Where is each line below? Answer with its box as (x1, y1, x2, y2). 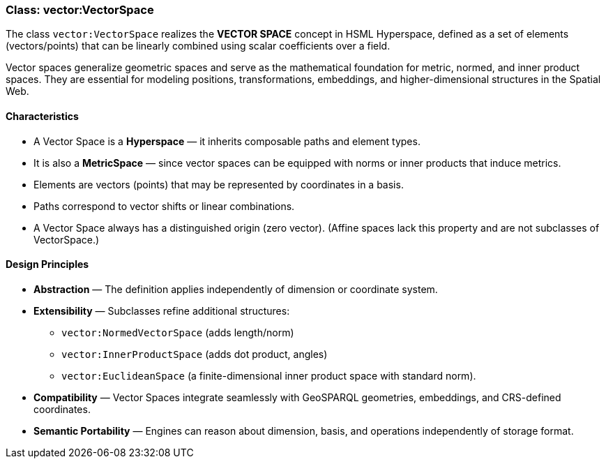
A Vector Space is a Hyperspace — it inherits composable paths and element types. (33, 135, 421, 147)
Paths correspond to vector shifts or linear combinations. (33, 200, 295, 212)
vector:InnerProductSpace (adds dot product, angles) (61, 347, 328, 360)
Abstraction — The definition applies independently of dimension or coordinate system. (33, 283, 438, 295)
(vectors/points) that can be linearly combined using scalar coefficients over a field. (6, 40, 391, 52)
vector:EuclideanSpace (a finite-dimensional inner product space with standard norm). (61, 369, 476, 382)
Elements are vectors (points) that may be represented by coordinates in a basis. (33, 178, 404, 190)
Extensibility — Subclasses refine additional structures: (33, 304, 290, 317)
